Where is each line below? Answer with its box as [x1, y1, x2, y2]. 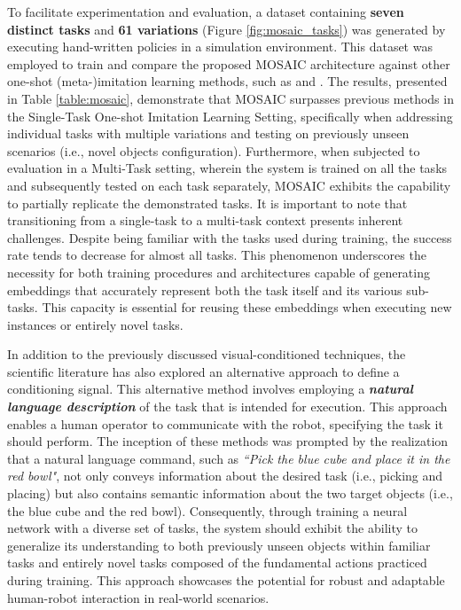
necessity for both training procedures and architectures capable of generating [7, 262, 430, 281]
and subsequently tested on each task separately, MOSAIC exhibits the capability [7, 176, 451, 194]
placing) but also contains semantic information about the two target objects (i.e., [7, 484, 453, 503]
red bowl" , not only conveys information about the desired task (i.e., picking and [7, 466, 443, 485]
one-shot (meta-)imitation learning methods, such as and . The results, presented [7, 72, 448, 90]
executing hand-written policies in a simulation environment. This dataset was [7, 37, 433, 56]
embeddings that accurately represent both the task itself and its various [7, 280, 402, 299]
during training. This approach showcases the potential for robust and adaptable [7, 571, 445, 589]
